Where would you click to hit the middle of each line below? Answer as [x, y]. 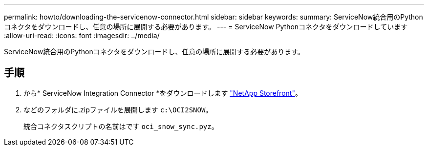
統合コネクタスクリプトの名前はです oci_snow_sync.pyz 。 [121, 126]
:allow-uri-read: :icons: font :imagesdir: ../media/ [82, 35]
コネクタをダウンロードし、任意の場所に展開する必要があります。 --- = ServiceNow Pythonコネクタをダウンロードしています [206, 27]
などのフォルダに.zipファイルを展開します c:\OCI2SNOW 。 [118, 109]
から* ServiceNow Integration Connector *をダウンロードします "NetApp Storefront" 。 [163, 93]
